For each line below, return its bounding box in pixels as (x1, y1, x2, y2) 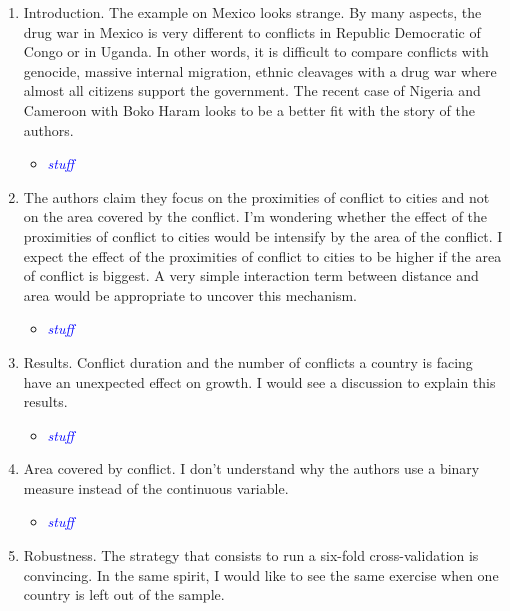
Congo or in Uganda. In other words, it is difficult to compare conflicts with (23, 41, 489, 62)
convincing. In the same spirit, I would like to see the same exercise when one (23, 564, 499, 585)
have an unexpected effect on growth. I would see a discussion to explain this (23, 371, 496, 392)
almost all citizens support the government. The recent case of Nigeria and (23, 80, 481, 101)
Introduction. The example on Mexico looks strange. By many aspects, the (23, 2, 482, 22)
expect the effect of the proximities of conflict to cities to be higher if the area (23, 245, 502, 266)
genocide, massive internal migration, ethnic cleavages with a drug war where (23, 60, 497, 81)
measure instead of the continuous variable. (23, 477, 289, 498)
